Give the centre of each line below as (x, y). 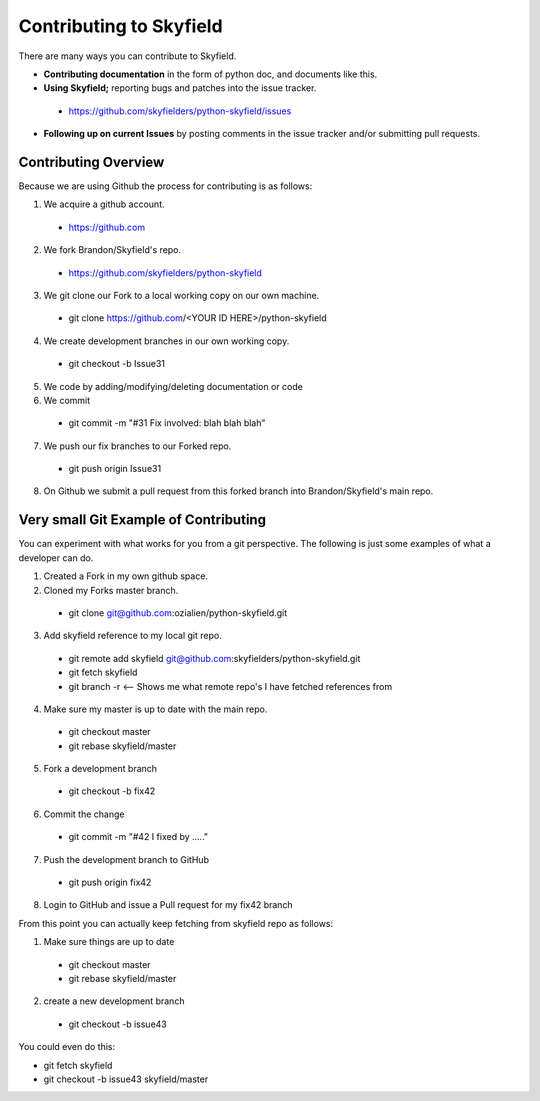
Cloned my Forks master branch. (111, 590)
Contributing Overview (91, 161)
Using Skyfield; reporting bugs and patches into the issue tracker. (180, 88)
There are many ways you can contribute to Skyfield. (127, 56)
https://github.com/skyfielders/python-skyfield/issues (180, 111)
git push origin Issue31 (115, 469)
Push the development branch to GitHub (126, 859)
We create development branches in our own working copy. (166, 341)
